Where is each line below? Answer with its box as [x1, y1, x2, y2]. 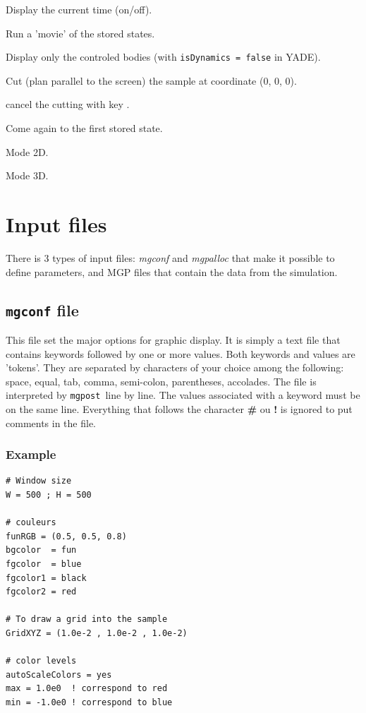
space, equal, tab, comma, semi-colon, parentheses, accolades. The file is [6, 373, 317, 388]
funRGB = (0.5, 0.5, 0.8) [6, 531, 127, 541]
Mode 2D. [6, 144, 49, 159]
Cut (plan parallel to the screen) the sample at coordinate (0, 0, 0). [6, 73, 297, 88]
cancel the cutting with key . [6, 97, 130, 112]
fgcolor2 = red [6, 587, 77, 597]
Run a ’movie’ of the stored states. [6, 25, 155, 40]
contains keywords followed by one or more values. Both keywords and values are [6, 346, 355, 361]
